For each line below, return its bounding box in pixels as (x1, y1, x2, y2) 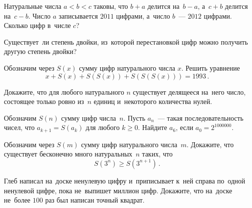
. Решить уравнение (181, 62, 240, 73)
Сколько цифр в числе (4, 20, 71, 30)
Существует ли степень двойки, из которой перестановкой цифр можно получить (4, 36, 248, 47)
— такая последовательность (158, 112, 244, 123)
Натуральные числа (4, 1, 62, 11)
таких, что (142, 149, 173, 159)
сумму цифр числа (61, 112, 116, 123)
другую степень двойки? (4, 46, 77, 56)
